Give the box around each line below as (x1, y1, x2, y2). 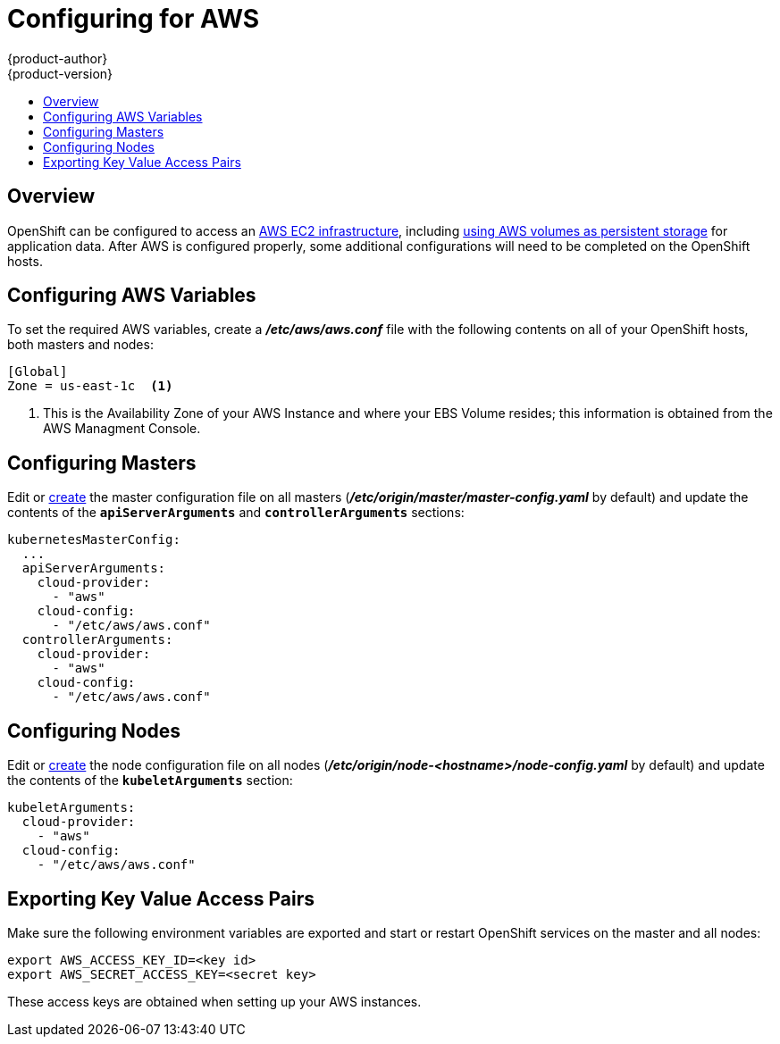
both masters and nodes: (7, 337, 154, 353)
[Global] (7, 364, 68, 380)
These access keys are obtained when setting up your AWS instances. (7, 993, 422, 1009)
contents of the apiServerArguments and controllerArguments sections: (7, 505, 465, 521)
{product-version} (7, 65, 113, 81)
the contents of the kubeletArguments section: (7, 773, 293, 789)
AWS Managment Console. (43, 421, 201, 437)
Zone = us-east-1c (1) (7, 379, 173, 394)
